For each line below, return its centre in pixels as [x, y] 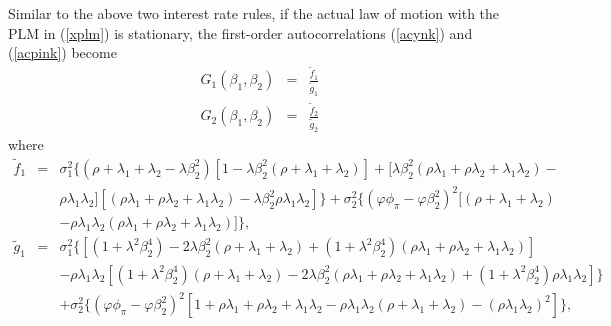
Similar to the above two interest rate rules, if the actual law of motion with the [254, 13]
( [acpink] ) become [62, 52]
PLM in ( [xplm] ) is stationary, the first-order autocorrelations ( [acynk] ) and [240, 32]
